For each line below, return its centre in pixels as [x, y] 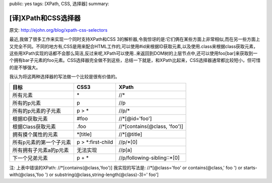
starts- [251, 167]
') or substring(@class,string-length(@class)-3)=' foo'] [101, 175]
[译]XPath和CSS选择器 [45, 18]
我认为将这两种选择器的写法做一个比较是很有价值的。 [64, 77]
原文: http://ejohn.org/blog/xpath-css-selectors [58, 30]
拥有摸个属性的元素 [35, 134]
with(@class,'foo [27, 175]
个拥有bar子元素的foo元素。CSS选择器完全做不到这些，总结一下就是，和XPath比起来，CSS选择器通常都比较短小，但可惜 [135, 60]
